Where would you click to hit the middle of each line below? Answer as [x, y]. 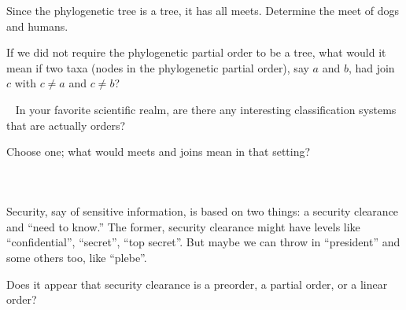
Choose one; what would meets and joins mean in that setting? [159, 151]
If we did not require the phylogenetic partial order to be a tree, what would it [196, 52]
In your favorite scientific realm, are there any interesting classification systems [206, 109]
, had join [371, 67]
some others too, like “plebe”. [77, 258]
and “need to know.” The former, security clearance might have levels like [183, 226]
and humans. [37, 26]
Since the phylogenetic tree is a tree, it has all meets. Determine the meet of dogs [203, 10]
